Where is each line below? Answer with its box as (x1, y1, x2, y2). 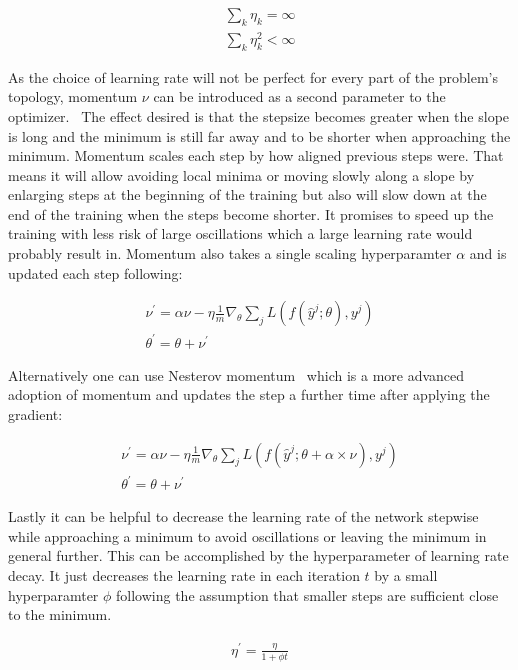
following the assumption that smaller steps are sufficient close (116, 584, 499, 605)
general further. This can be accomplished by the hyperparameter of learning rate (8, 545, 509, 566)
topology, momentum (8, 86, 138, 107)
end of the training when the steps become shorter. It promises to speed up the (8, 203, 494, 224)
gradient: (8, 404, 63, 425)
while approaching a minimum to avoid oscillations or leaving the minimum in (8, 525, 487, 546)
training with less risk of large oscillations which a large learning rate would (8, 223, 473, 244)
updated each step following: (8, 262, 183, 283)
